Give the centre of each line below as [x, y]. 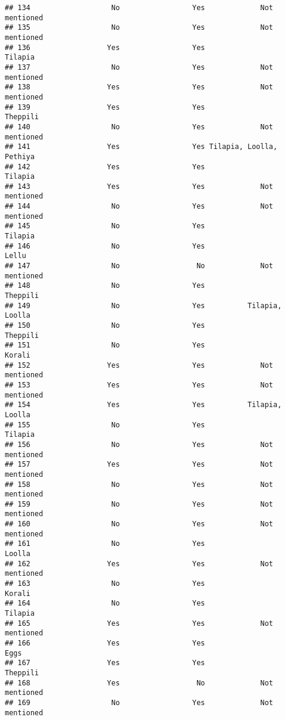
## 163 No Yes [105, 584]
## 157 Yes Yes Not [139, 465]
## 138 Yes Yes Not [139, 87]
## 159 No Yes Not [139, 504]
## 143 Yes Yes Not [139, 186]
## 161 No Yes [105, 544]
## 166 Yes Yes [105, 643]
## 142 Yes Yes [105, 167]
